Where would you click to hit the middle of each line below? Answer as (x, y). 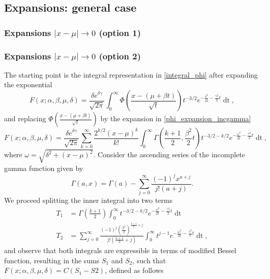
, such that (149, 260)
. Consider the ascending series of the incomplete (169, 154)
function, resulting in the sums (52, 260)
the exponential (28, 84)
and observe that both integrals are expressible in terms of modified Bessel (120, 250)
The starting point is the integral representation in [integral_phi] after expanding (131, 74)
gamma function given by (44, 168)
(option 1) (120, 32)
